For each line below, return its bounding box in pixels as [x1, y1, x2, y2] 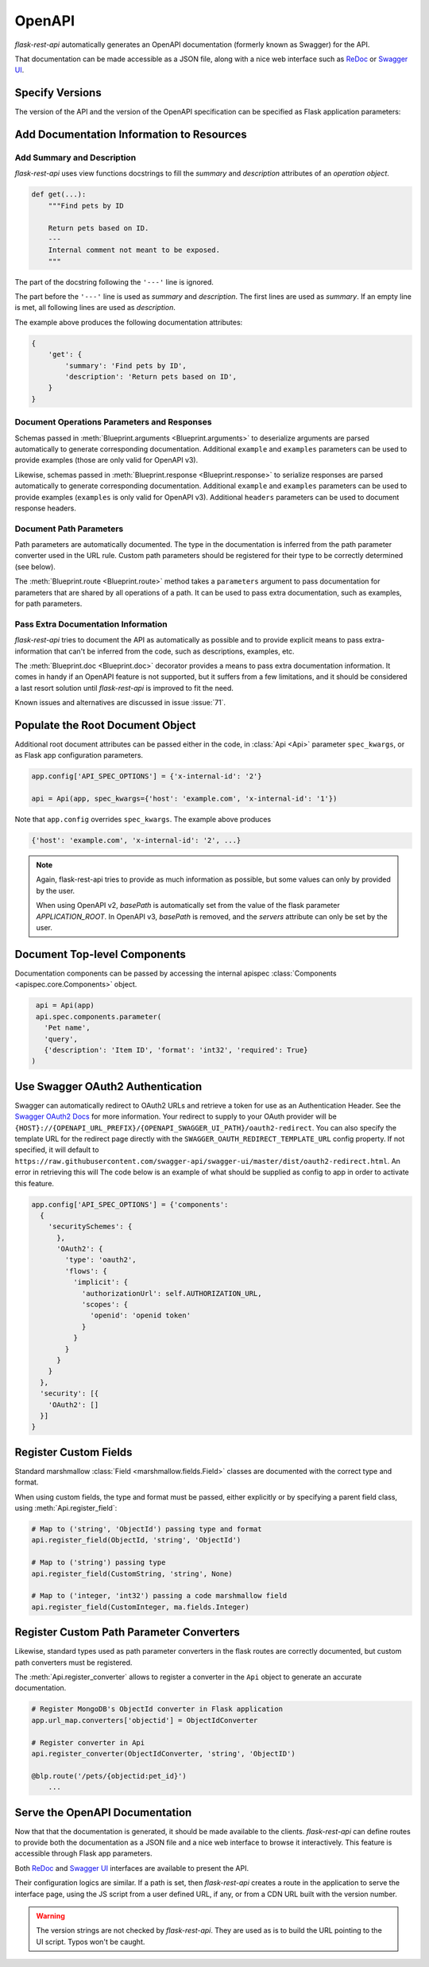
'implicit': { [72, 1278, 129, 1287]
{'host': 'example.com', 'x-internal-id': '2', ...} [31, 836, 242, 845]
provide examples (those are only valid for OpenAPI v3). [14, 456, 199, 465]
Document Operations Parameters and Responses [14, 417, 212, 428]
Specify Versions [14, 86, 102, 99]
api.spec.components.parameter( [36, 1012, 162, 1021]
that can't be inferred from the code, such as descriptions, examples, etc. [54, 646, 295, 656]
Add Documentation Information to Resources [14, 128, 248, 142]
